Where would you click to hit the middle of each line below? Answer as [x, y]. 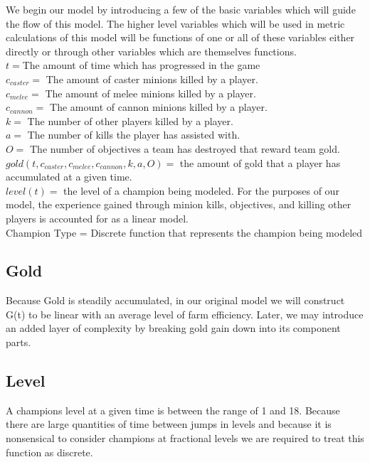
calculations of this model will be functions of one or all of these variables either [180, 37]
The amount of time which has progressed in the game [141, 65]
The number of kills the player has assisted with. [134, 135]
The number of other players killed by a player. [130, 120]
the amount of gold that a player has [260, 162]
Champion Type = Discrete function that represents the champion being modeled [184, 232]
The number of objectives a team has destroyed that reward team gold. [185, 148]
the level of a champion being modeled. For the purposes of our [201, 190]
